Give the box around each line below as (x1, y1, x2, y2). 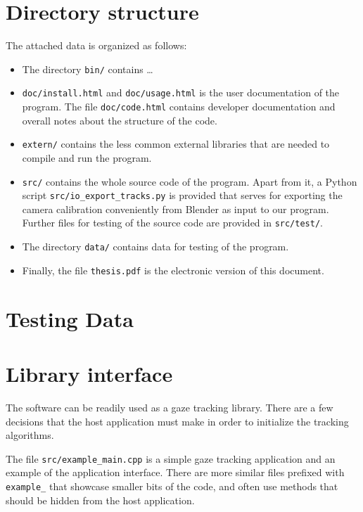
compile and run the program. (22, 150, 152, 165)
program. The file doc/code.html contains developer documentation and (22, 99, 336, 114)
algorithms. (6, 428, 54, 442)
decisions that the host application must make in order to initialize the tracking (6, 414, 349, 428)
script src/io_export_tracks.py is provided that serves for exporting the (22, 188, 343, 203)
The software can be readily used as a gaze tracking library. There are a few (6, 399, 333, 414)
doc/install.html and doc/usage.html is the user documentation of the (22, 85, 340, 100)
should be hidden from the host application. (6, 492, 195, 507)
